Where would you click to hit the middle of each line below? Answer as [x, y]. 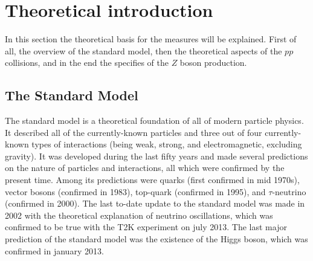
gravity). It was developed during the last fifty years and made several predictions [156, 156]
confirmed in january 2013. [54, 250]
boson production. [213, 63]
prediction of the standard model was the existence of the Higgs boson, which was [156, 239]
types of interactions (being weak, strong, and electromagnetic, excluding [167, 144]
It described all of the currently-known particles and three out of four [134, 132]
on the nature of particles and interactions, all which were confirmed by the [145, 168]
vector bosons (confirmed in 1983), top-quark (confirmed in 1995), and [135, 191]
